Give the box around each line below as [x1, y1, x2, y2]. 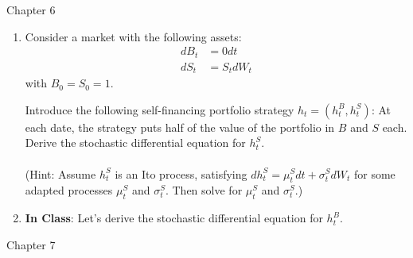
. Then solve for [165, 182, 243, 198]
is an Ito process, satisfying [115, 165, 247, 182]
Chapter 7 [6, 236, 56, 252]
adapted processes [25, 182, 113, 198]
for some [353, 165, 395, 182]
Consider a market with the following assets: [25, 28, 242, 44]
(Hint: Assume [25, 165, 96, 182]
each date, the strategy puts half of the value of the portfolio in [25, 118, 335, 135]
